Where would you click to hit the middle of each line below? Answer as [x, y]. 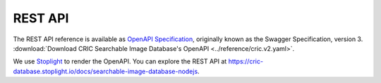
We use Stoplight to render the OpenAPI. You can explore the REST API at [120, 61]
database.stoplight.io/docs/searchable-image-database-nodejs [105, 71]
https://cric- [246, 61]
